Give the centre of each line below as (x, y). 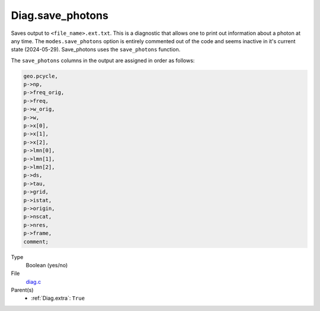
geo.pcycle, (41, 76)
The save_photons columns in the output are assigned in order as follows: (103, 60)
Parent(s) (22, 290)
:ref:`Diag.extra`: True (58, 298)
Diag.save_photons (60, 15)
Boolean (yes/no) (47, 265)
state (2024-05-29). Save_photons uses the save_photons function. (96, 50)
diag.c (33, 281)
